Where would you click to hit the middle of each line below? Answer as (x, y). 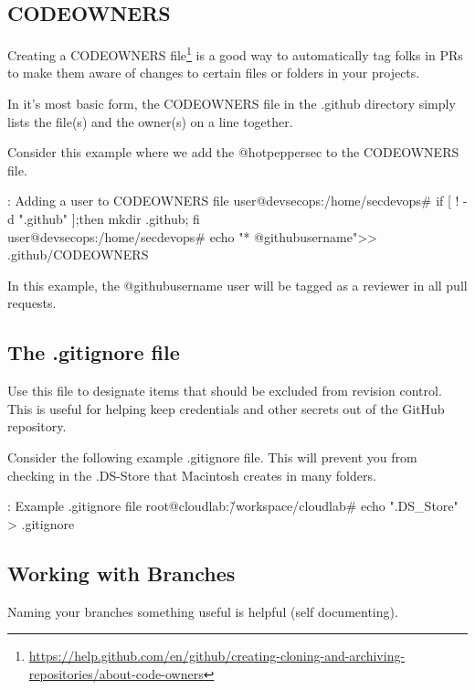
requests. (32, 303)
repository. (37, 426)
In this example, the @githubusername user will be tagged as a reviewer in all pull (237, 285)
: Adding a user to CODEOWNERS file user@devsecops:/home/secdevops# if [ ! (233, 201)
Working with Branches (121, 573)
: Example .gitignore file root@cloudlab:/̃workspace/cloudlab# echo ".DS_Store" (233, 506)
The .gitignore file (94, 352)
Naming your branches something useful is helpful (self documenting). (203, 611)
